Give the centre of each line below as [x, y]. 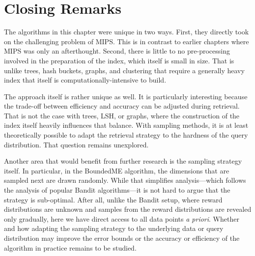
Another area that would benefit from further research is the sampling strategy [123, 161]
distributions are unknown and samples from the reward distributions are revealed [128, 209]
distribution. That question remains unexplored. [76, 144]
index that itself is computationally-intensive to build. [85, 80]
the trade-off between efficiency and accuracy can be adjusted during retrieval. [122, 106]
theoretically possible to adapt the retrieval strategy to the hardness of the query [126, 135]
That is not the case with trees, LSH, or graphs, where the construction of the [122, 115]
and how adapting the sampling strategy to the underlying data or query [114, 228]
